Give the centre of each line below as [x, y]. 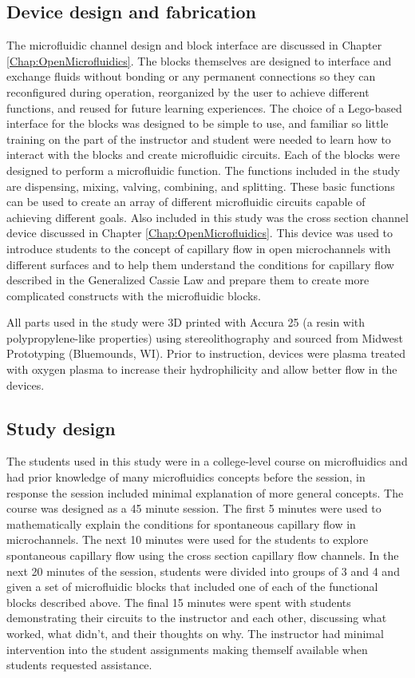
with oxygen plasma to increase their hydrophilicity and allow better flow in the [202, 369]
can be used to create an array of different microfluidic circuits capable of [186, 202]
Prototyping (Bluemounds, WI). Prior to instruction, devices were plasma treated [206, 353]
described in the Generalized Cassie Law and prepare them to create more [188, 280]
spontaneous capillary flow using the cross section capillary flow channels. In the [203, 555]
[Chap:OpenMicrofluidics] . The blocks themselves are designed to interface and [199, 60]
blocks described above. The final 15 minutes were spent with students [179, 602]
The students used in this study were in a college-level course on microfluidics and [207, 461]
